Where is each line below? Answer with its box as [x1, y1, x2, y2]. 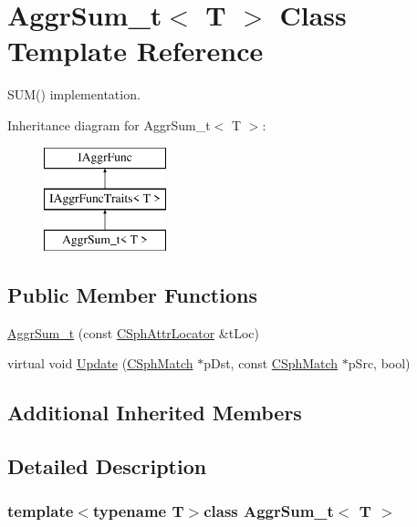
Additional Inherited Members [7, 398, 302, 427]
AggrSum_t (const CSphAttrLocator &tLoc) [7, 323, 259, 342]
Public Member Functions [7, 280, 257, 308]
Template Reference [7, 32, 264, 69]
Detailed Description [7, 452, 207, 480]
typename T [92, 500, 184, 522]
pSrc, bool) [348, 354, 411, 373]
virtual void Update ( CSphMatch [7, 354, 193, 373]
